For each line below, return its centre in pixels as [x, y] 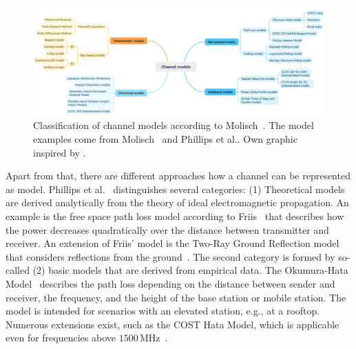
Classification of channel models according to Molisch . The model [174, 125]
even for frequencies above [61, 338]
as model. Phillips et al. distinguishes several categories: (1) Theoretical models [175, 189]
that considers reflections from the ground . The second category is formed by [170, 256]
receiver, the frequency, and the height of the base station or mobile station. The [176, 297]
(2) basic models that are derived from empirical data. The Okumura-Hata [190, 270]
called [18, 270]
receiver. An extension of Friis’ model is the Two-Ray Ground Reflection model [172, 243]
